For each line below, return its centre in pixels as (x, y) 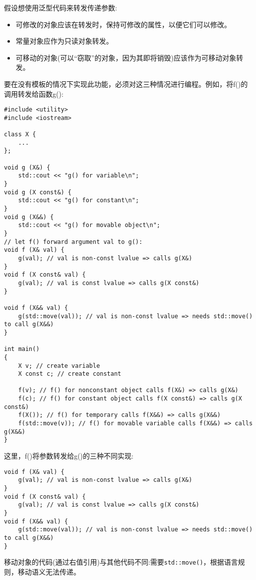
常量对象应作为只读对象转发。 (64, 41)
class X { (20, 135)
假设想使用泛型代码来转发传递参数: (61, 7)
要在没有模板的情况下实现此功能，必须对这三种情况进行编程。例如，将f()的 (126, 84)
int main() (22, 349)
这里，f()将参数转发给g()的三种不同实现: (69, 456)
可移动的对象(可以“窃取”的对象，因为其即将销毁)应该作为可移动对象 (126, 57)
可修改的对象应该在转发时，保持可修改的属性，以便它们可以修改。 (123, 24)
